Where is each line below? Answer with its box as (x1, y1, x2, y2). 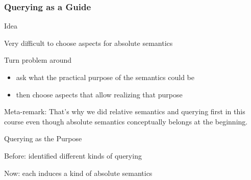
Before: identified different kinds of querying (4, 150, 142, 161)
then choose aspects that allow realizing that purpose (16, 89, 183, 99)
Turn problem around (4, 55, 71, 65)
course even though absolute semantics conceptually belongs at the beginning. (4, 116, 248, 126)
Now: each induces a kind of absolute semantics (4, 167, 153, 178)
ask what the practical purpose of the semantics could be (16, 72, 194, 82)
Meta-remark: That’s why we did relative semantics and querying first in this (4, 106, 245, 117)
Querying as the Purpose (4, 133, 82, 144)
